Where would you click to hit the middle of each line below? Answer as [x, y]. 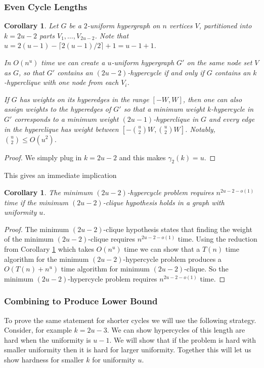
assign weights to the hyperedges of [58, 109]
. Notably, [200, 129]
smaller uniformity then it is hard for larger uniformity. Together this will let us [128, 350]
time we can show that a [162, 248]
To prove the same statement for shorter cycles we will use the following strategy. [130, 320]
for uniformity [114, 359]
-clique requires [112, 239]
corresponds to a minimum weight [67, 119]
